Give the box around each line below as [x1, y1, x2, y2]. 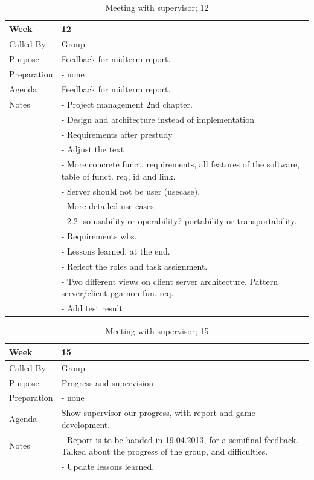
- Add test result [61, 302, 123, 314]
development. [61, 418, 111, 430]
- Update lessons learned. [61, 460, 155, 473]
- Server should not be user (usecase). [61, 184, 200, 197]
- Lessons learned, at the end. [61, 245, 170, 257]
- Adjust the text [61, 143, 124, 155]
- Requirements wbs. [61, 230, 137, 242]
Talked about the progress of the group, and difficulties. [61, 445, 268, 458]
